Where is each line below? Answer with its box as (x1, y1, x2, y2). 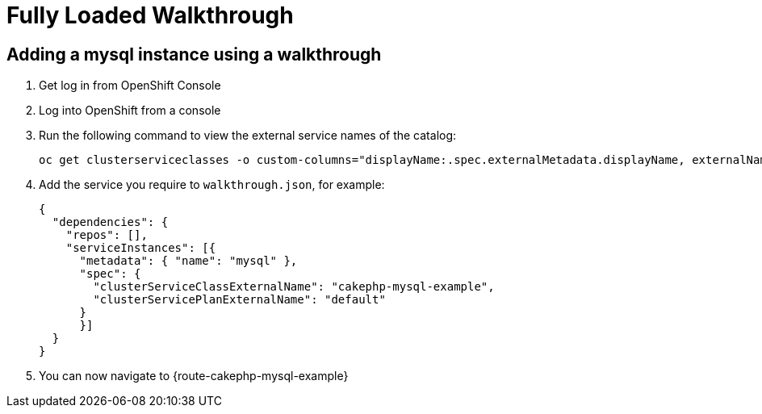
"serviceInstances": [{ (65, 241, 216, 255)
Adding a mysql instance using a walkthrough (6, 44, 382, 65)
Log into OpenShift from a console (39, 103, 221, 118)
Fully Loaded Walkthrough (6, 2, 294, 29)
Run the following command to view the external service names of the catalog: (39, 128, 457, 143)
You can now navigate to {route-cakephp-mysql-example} (39, 369, 349, 383)
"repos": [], (65, 228, 148, 242)
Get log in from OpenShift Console (39, 78, 221, 93)
